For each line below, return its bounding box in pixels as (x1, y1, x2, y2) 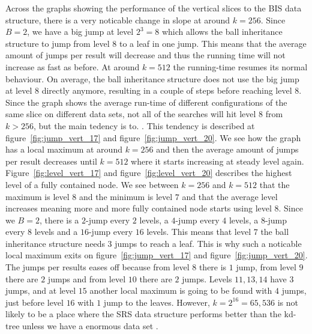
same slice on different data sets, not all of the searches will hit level (5, 108, 256, 120)
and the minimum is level (79, 190, 173, 202)
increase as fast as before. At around (5, 60, 140, 73)
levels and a (34, 225, 78, 238)
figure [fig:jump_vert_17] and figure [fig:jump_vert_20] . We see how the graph (5, 131, 301, 144)
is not (277, 296, 298, 308)
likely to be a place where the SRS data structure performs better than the (5, 308, 281, 320)
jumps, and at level (5, 284, 76, 297)
